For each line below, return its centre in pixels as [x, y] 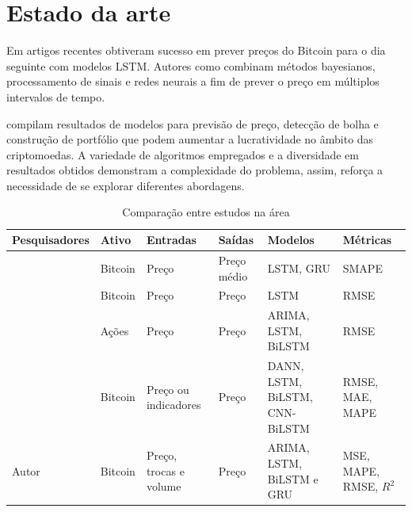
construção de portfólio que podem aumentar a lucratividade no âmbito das [190, 139]
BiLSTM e [293, 478]
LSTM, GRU [299, 267]
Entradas [171, 240]
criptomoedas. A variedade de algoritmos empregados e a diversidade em [183, 154]
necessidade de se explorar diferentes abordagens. [126, 185]
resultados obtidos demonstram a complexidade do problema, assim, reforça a [195, 170]
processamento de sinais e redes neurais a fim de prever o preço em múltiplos [193, 81]
